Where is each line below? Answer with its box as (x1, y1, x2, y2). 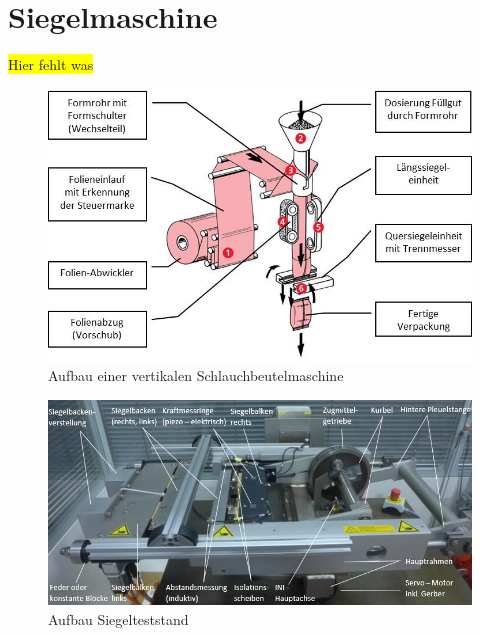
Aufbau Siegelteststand (48, 608, 189, 629)
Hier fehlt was (8, 54, 94, 75)
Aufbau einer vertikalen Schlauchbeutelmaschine (48, 365, 344, 386)
